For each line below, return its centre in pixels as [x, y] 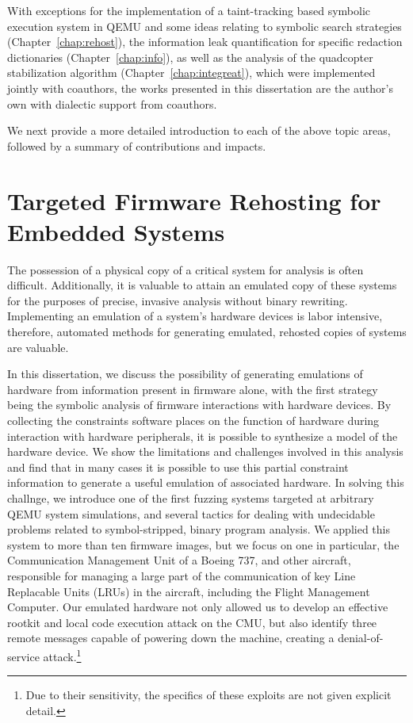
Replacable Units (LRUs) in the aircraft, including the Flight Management [189, 591]
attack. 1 [62, 655]
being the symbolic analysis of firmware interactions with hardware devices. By [199, 405]
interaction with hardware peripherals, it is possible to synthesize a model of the [203, 436]
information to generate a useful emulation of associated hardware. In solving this [206, 482]
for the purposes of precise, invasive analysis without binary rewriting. [178, 300]
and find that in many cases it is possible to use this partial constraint [178, 467]
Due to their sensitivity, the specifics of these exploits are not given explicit [208, 695]
